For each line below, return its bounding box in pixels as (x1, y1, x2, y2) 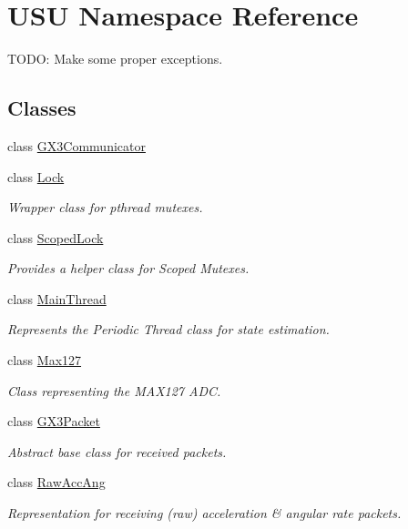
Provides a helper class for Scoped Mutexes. (7, 259, 250, 278)
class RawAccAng (7, 473, 106, 492)
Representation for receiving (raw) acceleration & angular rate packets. (7, 504, 402, 523)
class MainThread (7, 289, 107, 308)
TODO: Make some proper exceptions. (7, 49, 223, 68)
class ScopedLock (7, 228, 104, 247)
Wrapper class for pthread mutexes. (7, 198, 203, 217)
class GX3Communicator (7, 136, 146, 155)
